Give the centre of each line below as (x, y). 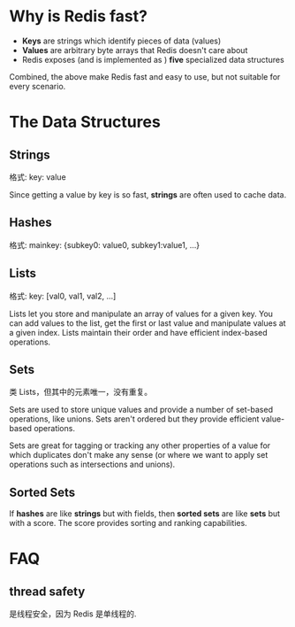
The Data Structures (85, 122)
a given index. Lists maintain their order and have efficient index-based (138, 332)
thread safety (47, 591)
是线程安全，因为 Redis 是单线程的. (73, 614)
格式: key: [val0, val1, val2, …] (63, 296)
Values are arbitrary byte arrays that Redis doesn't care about (135, 50)
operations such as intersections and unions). (92, 464)
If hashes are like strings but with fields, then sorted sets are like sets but (145, 514)
